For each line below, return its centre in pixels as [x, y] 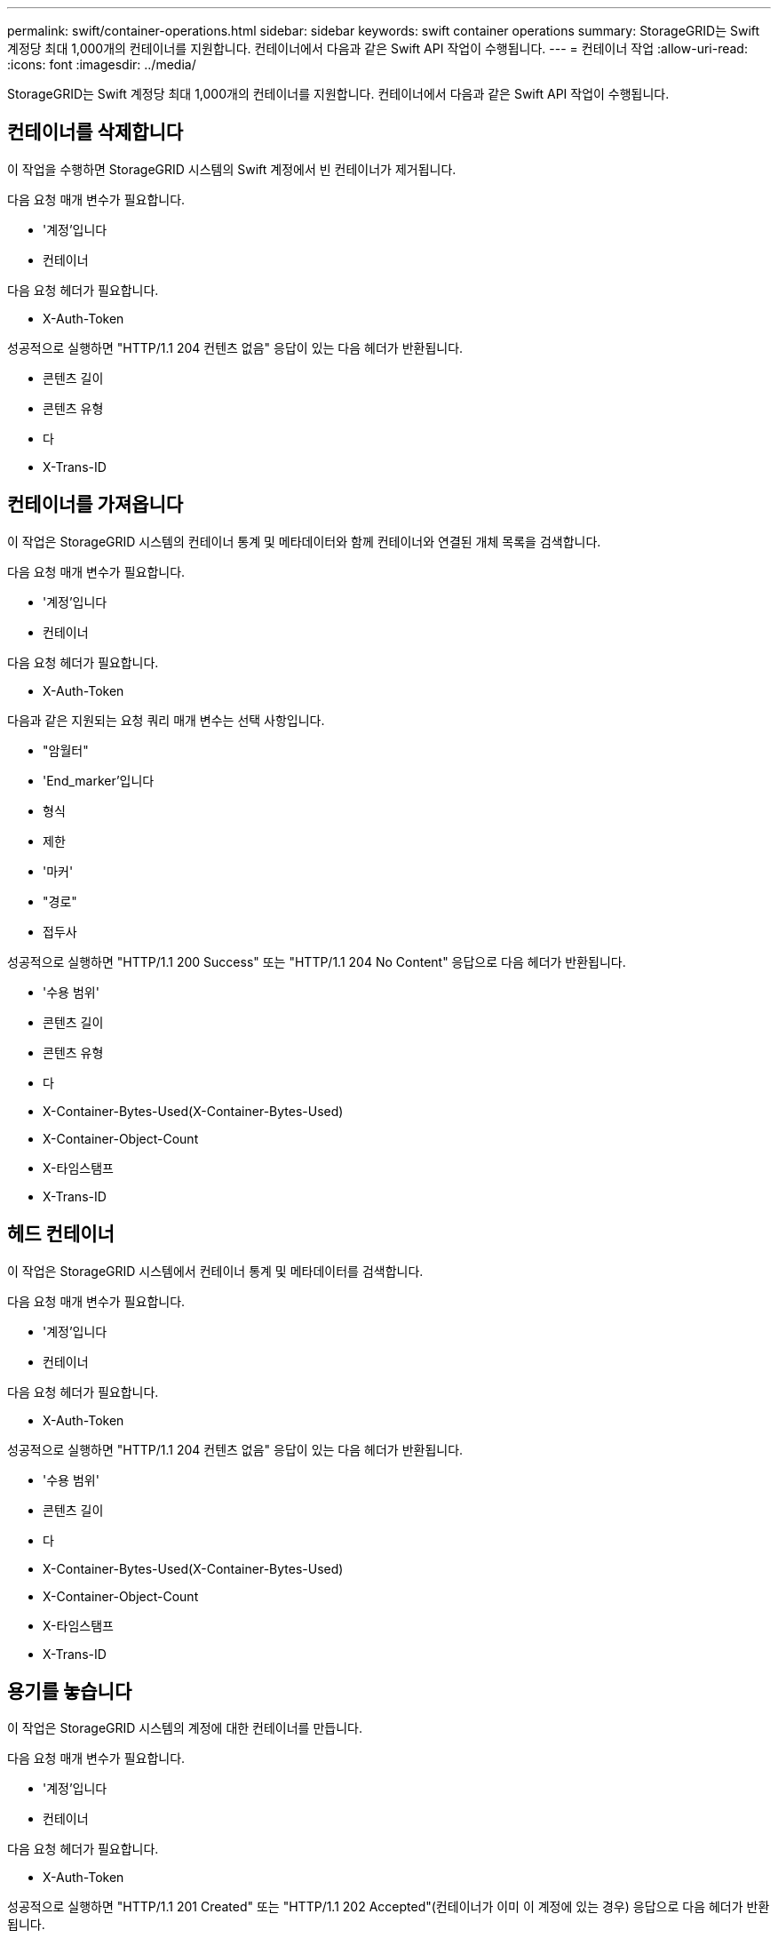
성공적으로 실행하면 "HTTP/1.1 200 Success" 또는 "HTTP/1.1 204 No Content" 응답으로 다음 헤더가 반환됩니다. [317, 961]
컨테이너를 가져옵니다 [95, 505]
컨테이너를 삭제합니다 [95, 132]
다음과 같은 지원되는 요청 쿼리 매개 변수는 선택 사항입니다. [166, 720]
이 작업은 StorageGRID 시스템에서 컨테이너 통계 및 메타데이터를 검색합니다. [215, 1271]
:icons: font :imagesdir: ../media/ [102, 64]
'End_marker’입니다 [99, 780]
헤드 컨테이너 [61, 1234]
